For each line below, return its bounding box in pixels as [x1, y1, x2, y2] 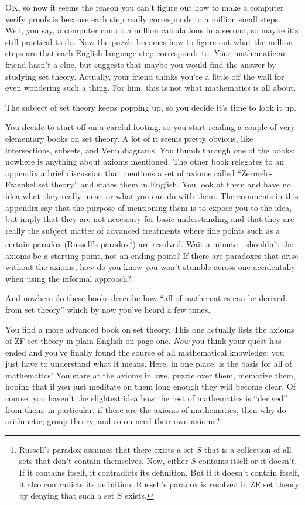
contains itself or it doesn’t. [198, 455, 297, 467]
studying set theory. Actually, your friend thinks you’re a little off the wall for [5, 70, 285, 82]
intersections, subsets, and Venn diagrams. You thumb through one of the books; [5, 144, 295, 156]
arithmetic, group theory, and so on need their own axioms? [5, 415, 220, 427]
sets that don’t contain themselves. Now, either [19, 455, 189, 467]
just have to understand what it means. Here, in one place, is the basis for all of [5, 357, 292, 370]
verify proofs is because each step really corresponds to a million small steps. [5, 12, 280, 25]
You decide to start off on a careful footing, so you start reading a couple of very [5, 121, 295, 133]
